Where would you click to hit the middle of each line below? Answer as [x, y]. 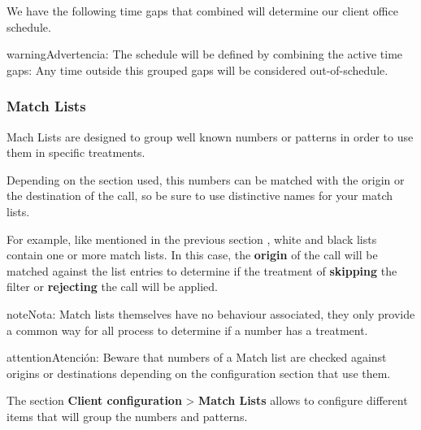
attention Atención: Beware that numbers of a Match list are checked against [197, 357]
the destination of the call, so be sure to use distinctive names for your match [200, 195]
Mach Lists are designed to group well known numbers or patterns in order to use [210, 136]
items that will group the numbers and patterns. [127, 416]
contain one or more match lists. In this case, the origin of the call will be [192, 255]
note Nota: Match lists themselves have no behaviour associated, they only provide [211, 313]
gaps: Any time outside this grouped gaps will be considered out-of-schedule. [197, 69]
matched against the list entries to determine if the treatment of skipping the [202, 270]
